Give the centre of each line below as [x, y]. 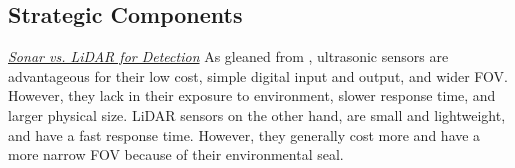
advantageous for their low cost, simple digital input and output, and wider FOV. [258, 75]
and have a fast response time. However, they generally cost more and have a [244, 134]
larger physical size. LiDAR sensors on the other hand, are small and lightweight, [257, 114]
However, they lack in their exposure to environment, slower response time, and [252, 95]
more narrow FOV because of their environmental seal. [176, 154]
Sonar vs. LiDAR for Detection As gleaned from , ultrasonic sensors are [228, 56]
